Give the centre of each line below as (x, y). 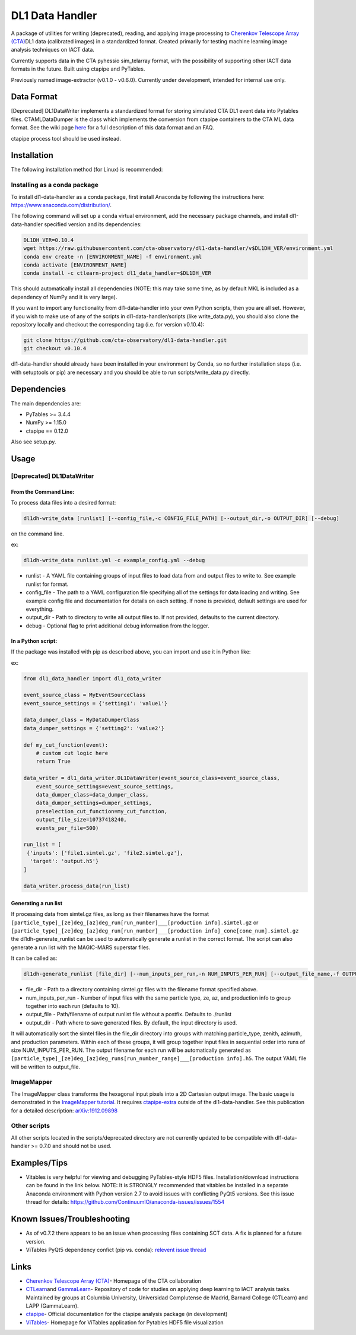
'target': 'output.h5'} (64, 861)
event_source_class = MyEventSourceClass (85, 695)
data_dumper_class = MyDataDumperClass (81, 720)
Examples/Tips (39, 1163)
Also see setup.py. (34, 442)
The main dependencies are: (46, 403)
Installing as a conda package (55, 185)
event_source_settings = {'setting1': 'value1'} (96, 703)
